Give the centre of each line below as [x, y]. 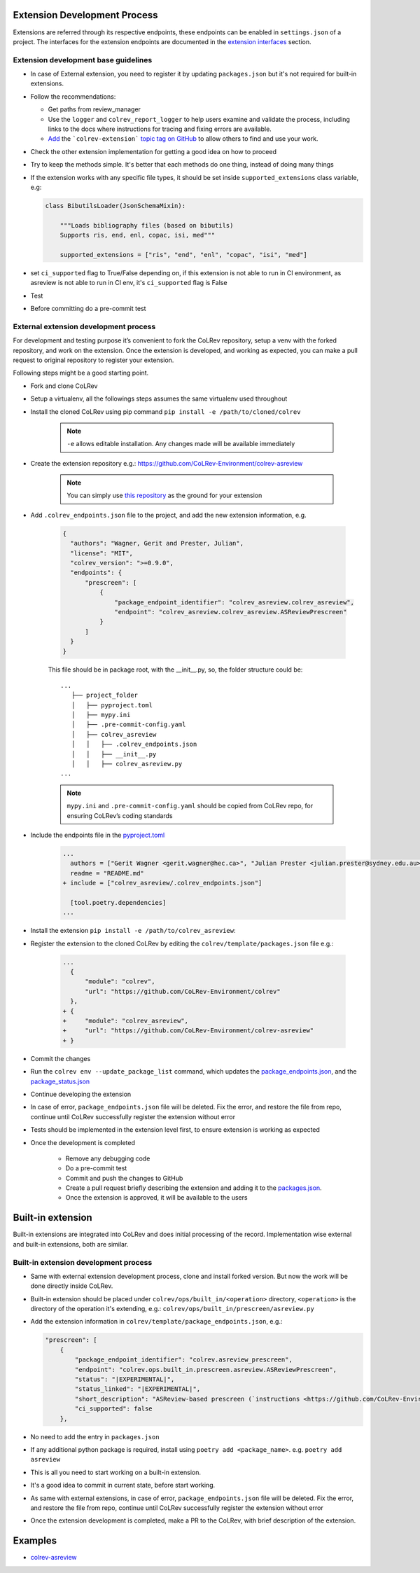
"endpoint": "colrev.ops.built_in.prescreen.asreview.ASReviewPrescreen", [206, 1370]
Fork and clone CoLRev [64, 386]
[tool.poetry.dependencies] [118, 902]
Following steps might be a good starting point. [81, 373]
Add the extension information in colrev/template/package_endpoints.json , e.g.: [156, 1322]
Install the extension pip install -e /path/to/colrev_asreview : [133, 931]
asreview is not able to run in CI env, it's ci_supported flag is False [129, 283]
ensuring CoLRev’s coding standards [120, 815]
